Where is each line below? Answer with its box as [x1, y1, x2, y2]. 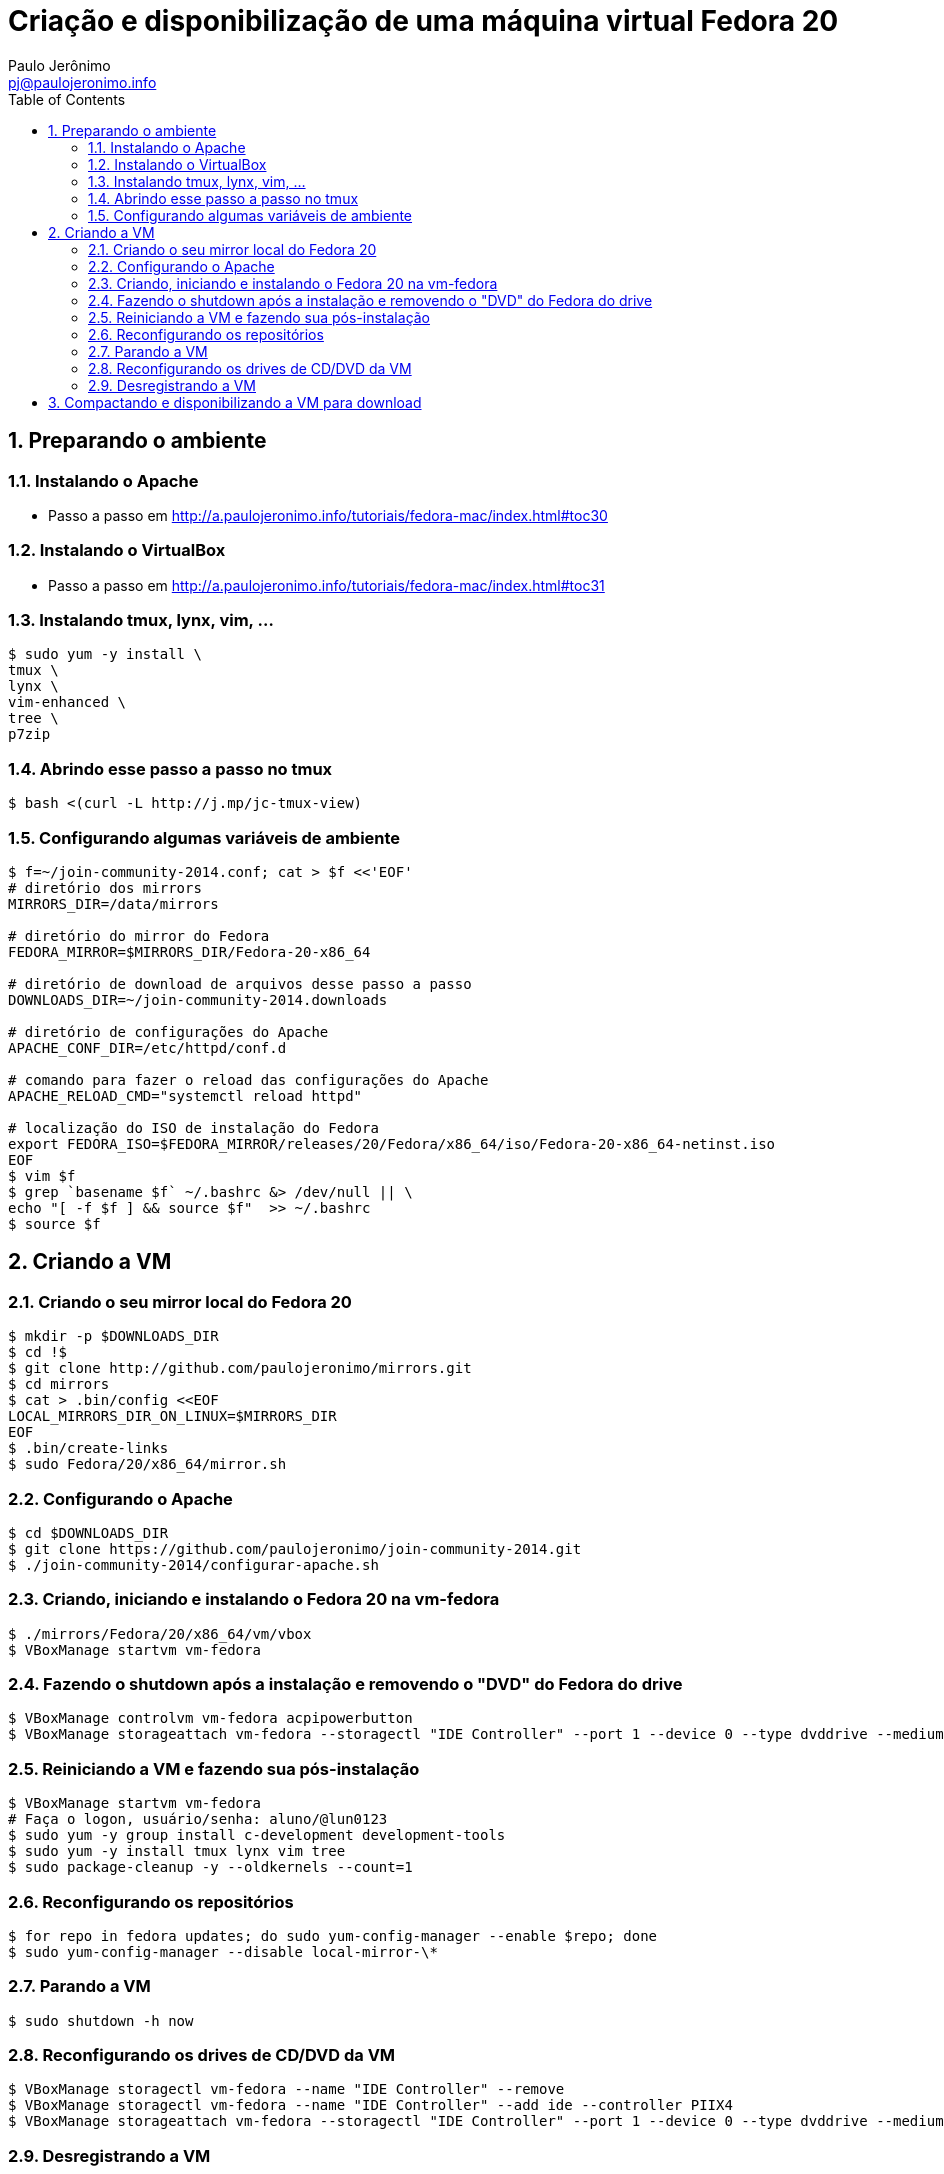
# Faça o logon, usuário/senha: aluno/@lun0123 [8, 1811, 388, 1828]
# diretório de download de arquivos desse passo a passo [8, 975, 472, 992]
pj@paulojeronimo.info [8, 73, 157, 91]
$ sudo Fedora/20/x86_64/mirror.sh [8, 1456, 287, 1473]
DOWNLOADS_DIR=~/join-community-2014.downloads [8, 991, 388, 1008]
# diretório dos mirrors [8, 879, 202, 896]
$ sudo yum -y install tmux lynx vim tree [8, 1843, 346, 1860]
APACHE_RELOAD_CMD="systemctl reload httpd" [8, 1087, 363, 1104]
